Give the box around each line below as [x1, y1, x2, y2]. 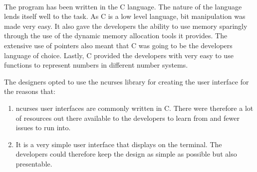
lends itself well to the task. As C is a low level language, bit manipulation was [4, 11, 246, 21]
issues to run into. [15, 122, 71, 133]
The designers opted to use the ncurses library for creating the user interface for [4, 76, 249, 86]
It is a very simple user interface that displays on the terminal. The [15, 139, 222, 149]
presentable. [15, 158, 52, 169]
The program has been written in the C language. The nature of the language [4, 1, 242, 11]
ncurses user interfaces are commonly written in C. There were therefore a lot [15, 102, 254, 113]
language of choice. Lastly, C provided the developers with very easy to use [4, 50, 234, 60]
